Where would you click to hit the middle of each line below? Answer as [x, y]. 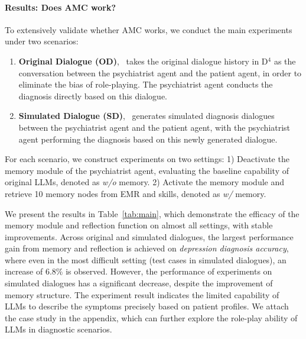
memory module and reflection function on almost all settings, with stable [139, 225]
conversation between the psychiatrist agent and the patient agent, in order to [160, 72]
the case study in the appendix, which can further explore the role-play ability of [151, 317]
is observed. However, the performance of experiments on [169, 271]
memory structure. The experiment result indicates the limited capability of [142, 294]
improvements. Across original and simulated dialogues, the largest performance [149, 236]
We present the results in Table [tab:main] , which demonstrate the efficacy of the [152, 213]
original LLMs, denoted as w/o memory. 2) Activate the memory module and [145, 182]
